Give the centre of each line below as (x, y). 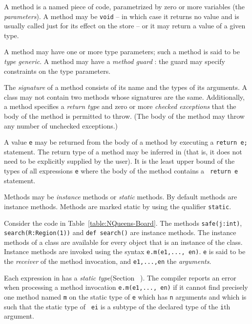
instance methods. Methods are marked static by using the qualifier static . (118, 206)
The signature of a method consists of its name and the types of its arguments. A (126, 87)
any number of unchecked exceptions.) (61, 125)
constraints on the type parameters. (57, 71)
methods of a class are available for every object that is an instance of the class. (123, 242)
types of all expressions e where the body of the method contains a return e (121, 171)
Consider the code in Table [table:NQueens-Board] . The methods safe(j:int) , (123, 223)
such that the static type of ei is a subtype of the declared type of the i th (117, 306)
